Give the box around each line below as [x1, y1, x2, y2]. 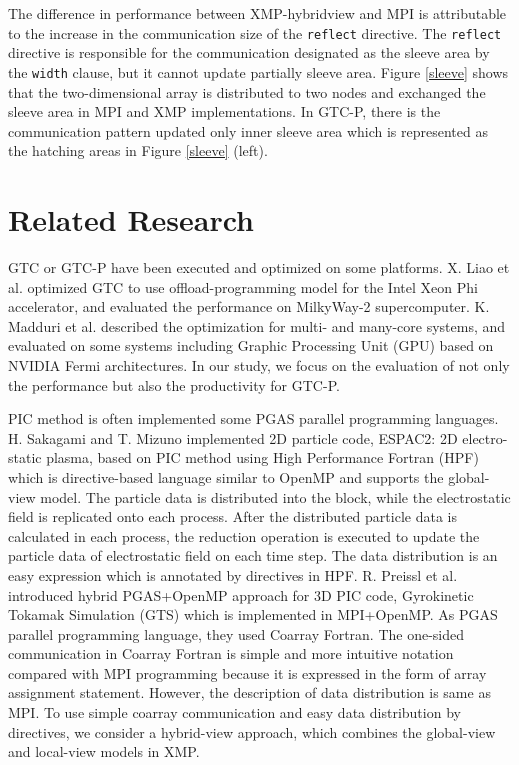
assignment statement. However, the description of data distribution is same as [8, 682, 491, 703]
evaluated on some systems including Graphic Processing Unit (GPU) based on [8, 335, 494, 356]
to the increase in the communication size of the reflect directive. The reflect [8, 22, 502, 43]
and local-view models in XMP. [8, 741, 200, 762]
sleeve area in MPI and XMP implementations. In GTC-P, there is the [8, 101, 441, 122]
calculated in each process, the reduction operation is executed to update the [8, 525, 480, 546]
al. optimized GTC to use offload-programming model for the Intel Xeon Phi [8, 276, 478, 297]
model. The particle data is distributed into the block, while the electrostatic [40, 486, 511, 507]
